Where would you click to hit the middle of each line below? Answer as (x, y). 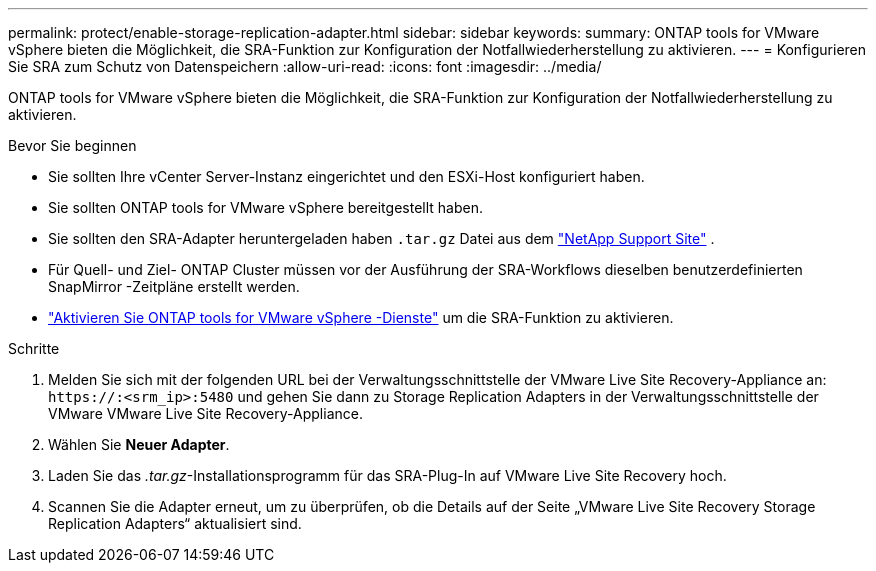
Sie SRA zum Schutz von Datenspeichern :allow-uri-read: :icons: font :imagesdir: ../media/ (305, 66)
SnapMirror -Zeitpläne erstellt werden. (174, 286)
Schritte (34, 348)
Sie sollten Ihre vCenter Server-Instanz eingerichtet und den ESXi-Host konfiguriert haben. (346, 176)
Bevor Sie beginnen (72, 145)
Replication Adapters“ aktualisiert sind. (175, 523)
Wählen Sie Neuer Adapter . (139, 444)
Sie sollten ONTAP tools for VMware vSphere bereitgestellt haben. (265, 207)
